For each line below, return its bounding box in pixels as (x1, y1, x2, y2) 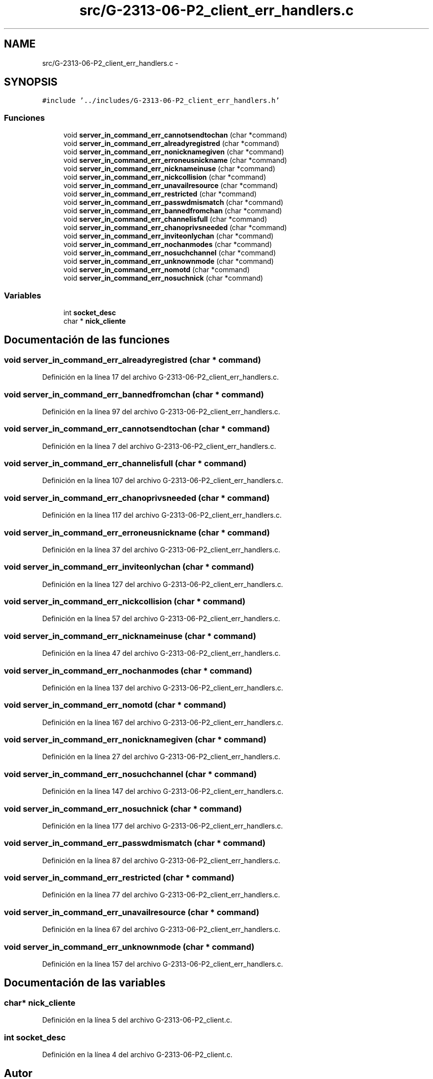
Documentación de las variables (4, 977, 166, 989)
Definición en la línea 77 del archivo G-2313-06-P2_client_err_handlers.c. (42, 890, 280, 899)
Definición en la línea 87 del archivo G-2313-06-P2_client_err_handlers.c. (42, 856, 281, 865)
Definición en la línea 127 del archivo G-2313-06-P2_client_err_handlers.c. (42, 580, 283, 589)
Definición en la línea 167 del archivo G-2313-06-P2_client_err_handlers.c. (42, 718, 283, 727)
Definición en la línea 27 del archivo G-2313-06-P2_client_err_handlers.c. (42, 752, 280, 761)
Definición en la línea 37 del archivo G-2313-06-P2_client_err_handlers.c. (42, 545, 281, 554)
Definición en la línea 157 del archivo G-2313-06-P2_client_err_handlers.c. (42, 959, 283, 968)
